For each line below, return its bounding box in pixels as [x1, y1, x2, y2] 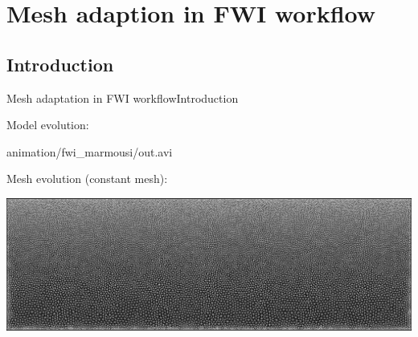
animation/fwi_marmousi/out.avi [6, 143, 173, 160]
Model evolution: [6, 116, 89, 133]
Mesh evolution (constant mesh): [6, 170, 168, 187]
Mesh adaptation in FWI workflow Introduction [6, 89, 239, 106]
